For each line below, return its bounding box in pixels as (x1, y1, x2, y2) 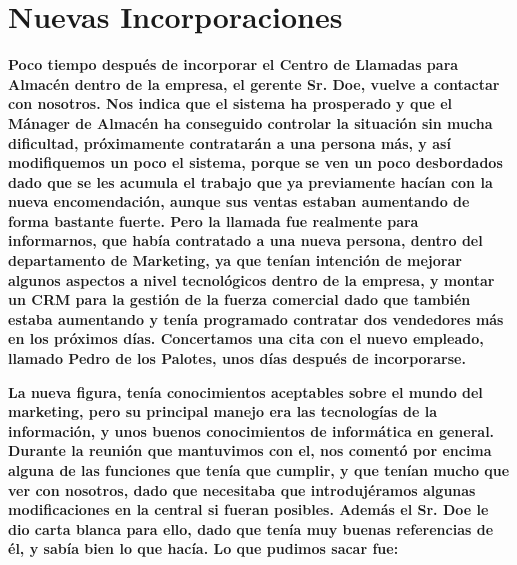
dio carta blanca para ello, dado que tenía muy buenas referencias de (8, 518, 494, 539)
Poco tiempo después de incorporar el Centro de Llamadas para (8, 54, 459, 75)
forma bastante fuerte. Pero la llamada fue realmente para (8, 210, 419, 231)
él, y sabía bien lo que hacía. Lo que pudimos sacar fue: (8, 538, 399, 559)
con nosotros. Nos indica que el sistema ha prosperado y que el (8, 93, 452, 114)
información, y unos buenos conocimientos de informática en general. (8, 420, 495, 441)
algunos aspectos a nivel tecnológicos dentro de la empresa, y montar (8, 269, 495, 290)
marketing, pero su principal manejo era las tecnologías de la (8, 401, 437, 422)
